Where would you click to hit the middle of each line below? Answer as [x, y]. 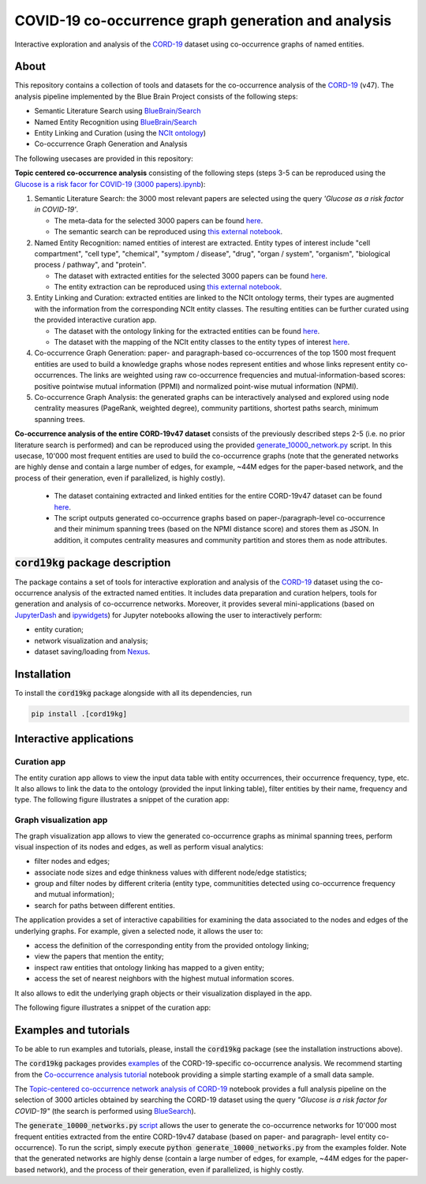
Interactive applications [74, 739]
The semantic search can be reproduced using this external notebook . [168, 232]
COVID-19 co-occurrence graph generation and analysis [203, 21]
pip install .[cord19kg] [79, 713]
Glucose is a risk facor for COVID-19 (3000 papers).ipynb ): [110, 184]
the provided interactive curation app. [95, 320]
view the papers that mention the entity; [99, 956]
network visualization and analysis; [92, 641]
